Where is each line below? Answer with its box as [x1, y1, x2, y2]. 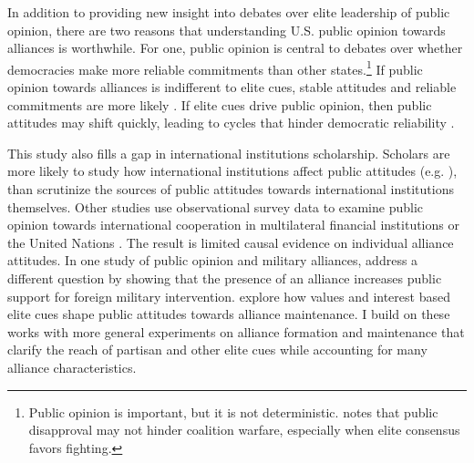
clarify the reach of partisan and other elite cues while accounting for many [7, 340, 428, 359]
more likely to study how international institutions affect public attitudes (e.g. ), [7, 161, 458, 180]
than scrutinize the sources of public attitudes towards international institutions [7, 180, 454, 198]
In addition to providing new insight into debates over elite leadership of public [7, 3, 450, 21]
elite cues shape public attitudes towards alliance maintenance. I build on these [7, 304, 450, 324]
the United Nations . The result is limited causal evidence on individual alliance [7, 232, 454, 252]
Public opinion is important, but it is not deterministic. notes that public [28, 402, 438, 421]
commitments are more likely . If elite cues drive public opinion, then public [7, 95, 432, 114]
